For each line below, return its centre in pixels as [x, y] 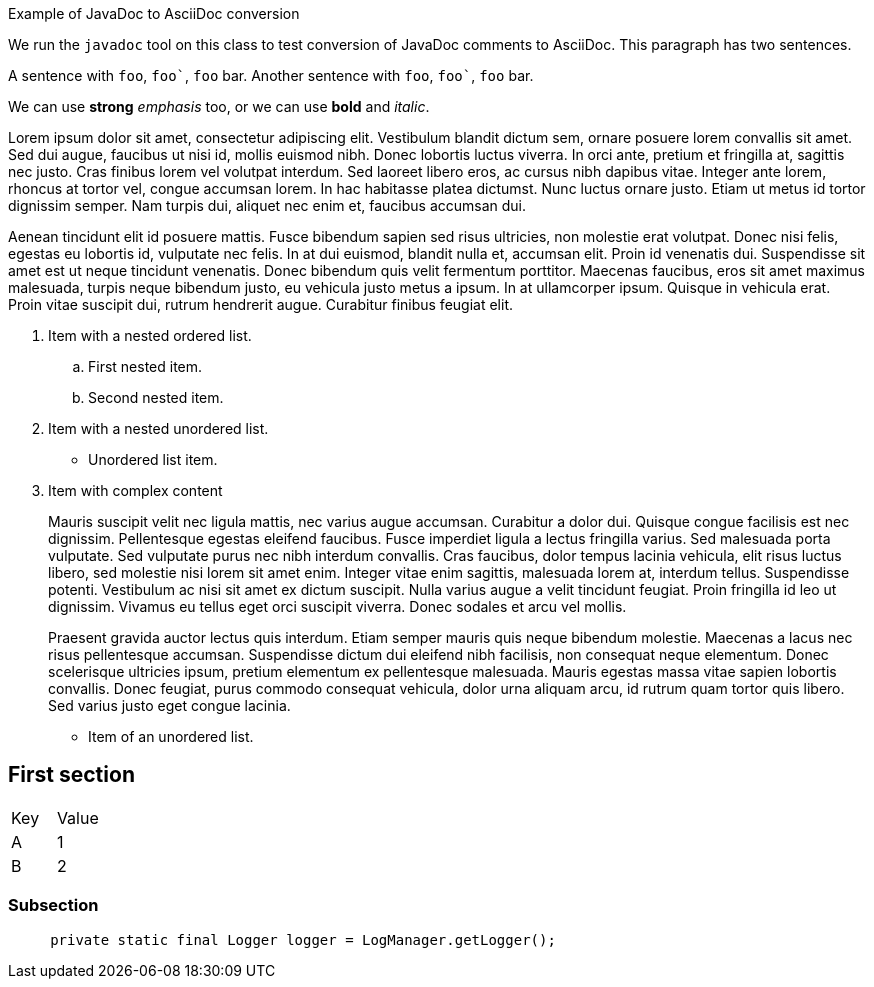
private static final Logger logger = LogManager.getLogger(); [303, 939]
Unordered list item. [153, 459]
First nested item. [145, 366]
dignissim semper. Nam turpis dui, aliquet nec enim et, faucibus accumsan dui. [267, 205]
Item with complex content [135, 490]
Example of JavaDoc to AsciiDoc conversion [154, 13]
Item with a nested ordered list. [150, 335]
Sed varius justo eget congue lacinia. [169, 705]
